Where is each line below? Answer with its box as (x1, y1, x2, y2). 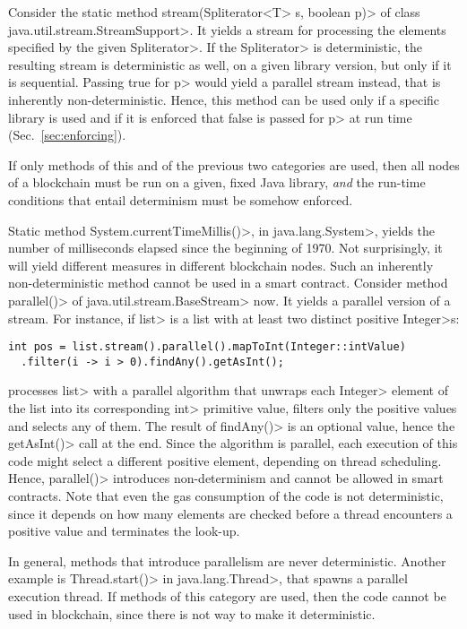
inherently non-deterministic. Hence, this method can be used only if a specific (8, 90, 440, 108)
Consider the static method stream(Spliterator (8, 3, 263, 21)
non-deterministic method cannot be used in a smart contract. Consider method (8, 273, 448, 292)
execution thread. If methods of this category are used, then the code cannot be (8, 586, 446, 605)
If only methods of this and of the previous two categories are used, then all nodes (8, 155, 460, 174)
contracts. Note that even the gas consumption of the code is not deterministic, (8, 486, 444, 504)
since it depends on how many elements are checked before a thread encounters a (8, 504, 453, 522)
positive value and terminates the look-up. (8, 521, 240, 540)
